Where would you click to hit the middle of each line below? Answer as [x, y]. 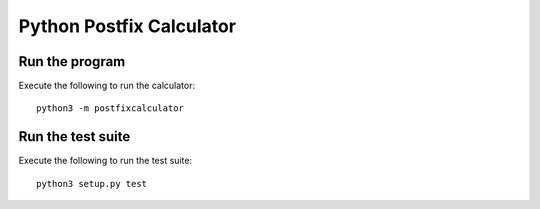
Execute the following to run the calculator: [106, 86]
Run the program [72, 61]
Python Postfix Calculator [127, 26]
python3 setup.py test [92, 183]
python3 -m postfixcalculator [110, 108]
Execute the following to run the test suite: [105, 161]
